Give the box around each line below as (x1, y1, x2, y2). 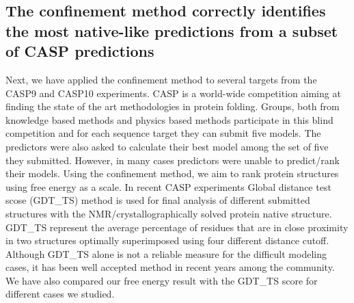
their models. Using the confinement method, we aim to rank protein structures (5, 166, 339, 181)
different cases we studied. (5, 287, 115, 301)
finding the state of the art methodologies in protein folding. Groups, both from (5, 99, 340, 114)
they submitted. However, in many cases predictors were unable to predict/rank (5, 153, 340, 167)
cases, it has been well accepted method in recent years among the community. (5, 260, 335, 274)
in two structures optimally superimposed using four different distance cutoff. (5, 233, 329, 248)
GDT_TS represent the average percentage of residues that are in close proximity (5, 220, 349, 234)
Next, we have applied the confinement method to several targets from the (5, 72, 317, 86)
